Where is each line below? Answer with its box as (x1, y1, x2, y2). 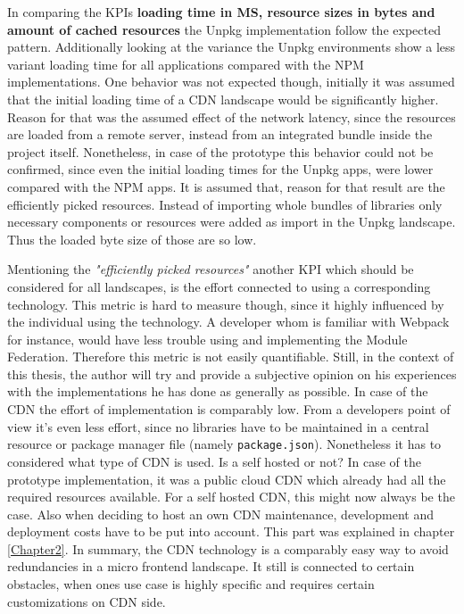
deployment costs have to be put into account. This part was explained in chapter (7, 522, 455, 541)
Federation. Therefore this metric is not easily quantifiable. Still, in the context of (7, 347, 454, 366)
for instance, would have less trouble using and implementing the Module (7, 329, 408, 348)
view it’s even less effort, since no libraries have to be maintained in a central (7, 417, 429, 436)
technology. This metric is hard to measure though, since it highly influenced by (7, 295, 444, 313)
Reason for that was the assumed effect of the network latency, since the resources (7, 107, 456, 126)
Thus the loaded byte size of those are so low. (7, 229, 257, 248)
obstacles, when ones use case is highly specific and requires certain (7, 575, 375, 593)
